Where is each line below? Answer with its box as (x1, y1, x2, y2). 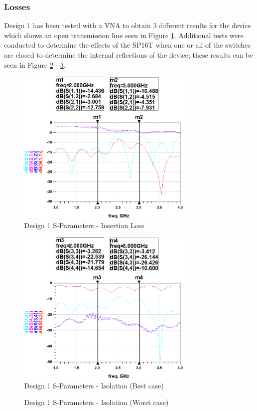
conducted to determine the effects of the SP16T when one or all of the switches (4, 40, 251, 50)
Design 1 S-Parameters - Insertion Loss (24, 220, 144, 230)
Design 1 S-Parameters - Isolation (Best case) (24, 380, 164, 390)
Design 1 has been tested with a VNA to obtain (4, 20, 151, 31)
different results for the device (159, 20, 251, 31)
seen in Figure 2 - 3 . (4, 59, 66, 70)
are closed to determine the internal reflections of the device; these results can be (4, 50, 253, 60)
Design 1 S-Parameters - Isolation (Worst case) (24, 397, 169, 407)
